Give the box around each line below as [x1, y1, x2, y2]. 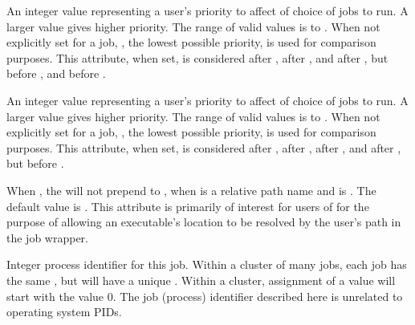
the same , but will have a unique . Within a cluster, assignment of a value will [6, 271, 396, 288]
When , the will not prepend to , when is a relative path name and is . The [6, 181, 376, 198]
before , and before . [6, 65, 106, 82]
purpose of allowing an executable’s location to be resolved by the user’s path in [6, 213, 401, 230]
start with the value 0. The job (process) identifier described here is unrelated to [6, 287, 403, 304]
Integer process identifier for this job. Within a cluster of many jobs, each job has [6, 256, 407, 273]
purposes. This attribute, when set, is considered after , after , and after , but [6, 49, 389, 66]
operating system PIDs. [6, 303, 122, 320]
